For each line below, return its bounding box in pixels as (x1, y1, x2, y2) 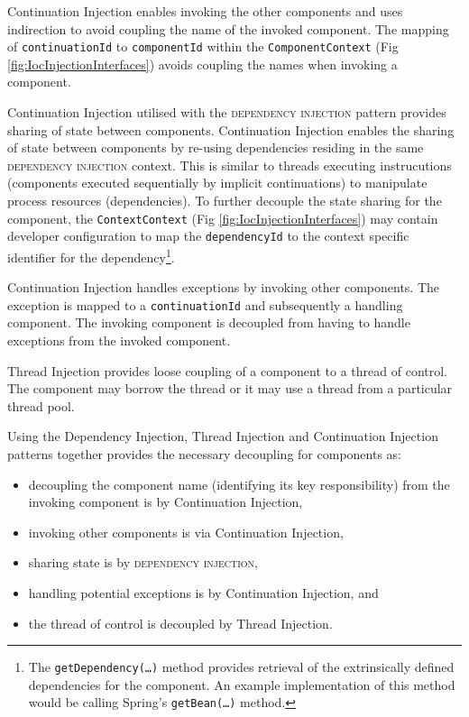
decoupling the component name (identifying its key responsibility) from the (28, 474, 450, 493)
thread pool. (7, 396, 75, 415)
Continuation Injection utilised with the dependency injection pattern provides (7, 103, 446, 122)
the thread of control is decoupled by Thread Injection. (28, 613, 333, 632)
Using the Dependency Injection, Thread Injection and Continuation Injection (7, 427, 438, 446)
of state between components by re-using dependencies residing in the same (7, 138, 424, 157)
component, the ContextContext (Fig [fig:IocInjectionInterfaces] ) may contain (7, 208, 438, 227)
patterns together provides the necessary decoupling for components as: (7, 444, 401, 463)
